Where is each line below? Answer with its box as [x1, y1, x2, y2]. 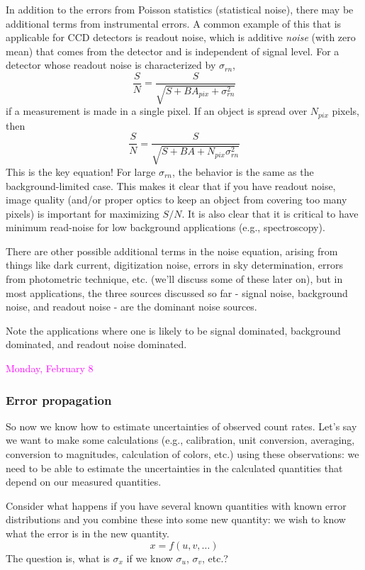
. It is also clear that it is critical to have [181, 206, 359, 220]
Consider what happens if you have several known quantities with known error [6, 498, 347, 513]
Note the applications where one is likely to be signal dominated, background [6, 323, 341, 337]
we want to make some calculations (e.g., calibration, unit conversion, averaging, [6, 432, 355, 447]
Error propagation [6, 391, 112, 408]
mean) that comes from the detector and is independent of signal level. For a [6, 43, 339, 58]
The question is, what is [6, 550, 110, 565]
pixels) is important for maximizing [6, 206, 159, 220]
